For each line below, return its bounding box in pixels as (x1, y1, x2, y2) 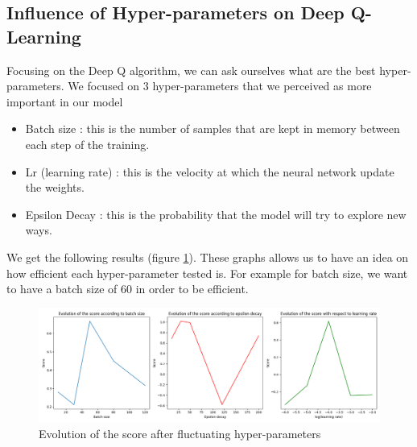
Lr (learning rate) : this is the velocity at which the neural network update (25, 163, 394, 180)
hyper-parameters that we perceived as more (152, 77, 372, 94)
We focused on (68, 77, 140, 94)
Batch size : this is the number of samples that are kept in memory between (25, 120, 400, 137)
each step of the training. (25, 135, 150, 152)
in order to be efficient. (135, 280, 249, 297)
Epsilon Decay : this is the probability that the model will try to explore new (25, 205, 407, 222)
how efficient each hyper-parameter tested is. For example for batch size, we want (6, 264, 408, 281)
